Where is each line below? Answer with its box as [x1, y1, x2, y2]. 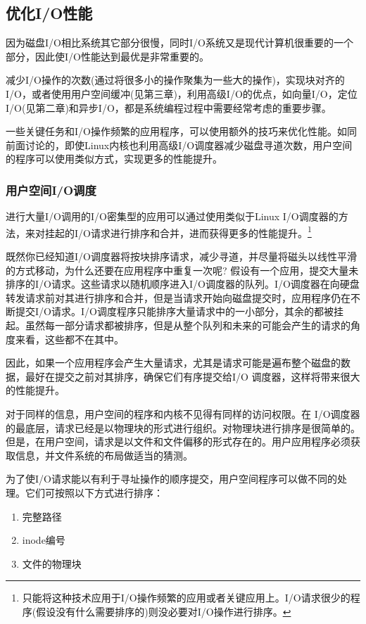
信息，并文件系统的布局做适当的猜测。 [15, 447, 193, 462]
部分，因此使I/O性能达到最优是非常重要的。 [6, 49, 209, 63]
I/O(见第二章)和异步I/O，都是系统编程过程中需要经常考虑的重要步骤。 [6, 100, 332, 115]
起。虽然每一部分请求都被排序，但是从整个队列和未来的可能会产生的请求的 [6, 317, 351, 332]
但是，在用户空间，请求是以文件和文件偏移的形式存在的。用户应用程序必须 [6, 434, 351, 449]
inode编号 [22, 533, 65, 547]
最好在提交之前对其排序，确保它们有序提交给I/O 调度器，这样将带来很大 [25, 369, 360, 383]
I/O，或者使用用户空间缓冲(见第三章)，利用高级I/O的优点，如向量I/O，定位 [6, 86, 358, 101]
